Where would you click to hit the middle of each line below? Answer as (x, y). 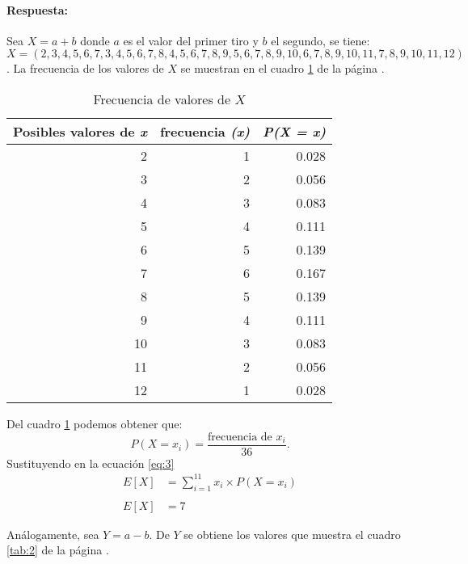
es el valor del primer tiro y (191, 40)
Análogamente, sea (53, 534)
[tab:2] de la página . (58, 550)
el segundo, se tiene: (320, 40)
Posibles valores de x (80, 131)
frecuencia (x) (205, 131)
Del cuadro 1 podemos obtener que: (95, 423)
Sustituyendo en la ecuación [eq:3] (91, 463)
